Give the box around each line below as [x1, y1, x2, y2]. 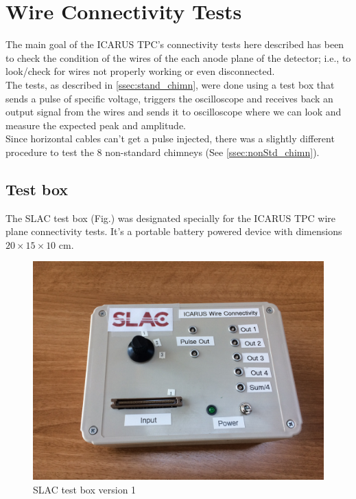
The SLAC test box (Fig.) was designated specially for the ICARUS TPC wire [5, 210, 336, 225]
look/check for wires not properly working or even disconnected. [5, 64, 275, 78]
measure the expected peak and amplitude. [5, 118, 187, 132]
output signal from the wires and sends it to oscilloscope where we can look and [5, 104, 342, 119]
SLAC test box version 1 [33, 483, 137, 497]
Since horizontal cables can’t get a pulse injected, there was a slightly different [5, 131, 335, 146]
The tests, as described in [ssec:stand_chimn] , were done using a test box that [5, 77, 335, 91]
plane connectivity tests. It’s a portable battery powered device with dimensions [5, 224, 342, 239]
